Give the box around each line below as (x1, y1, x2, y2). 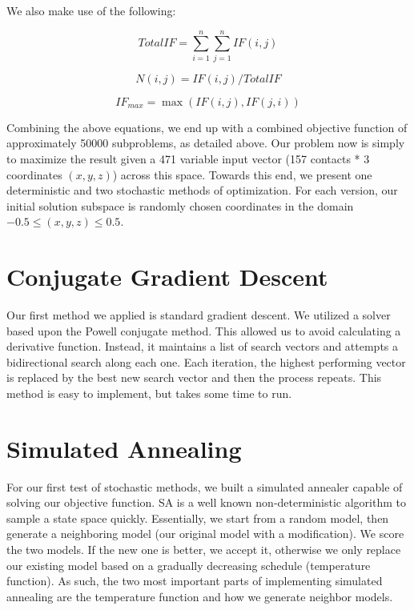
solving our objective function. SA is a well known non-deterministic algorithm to (6, 494, 406, 511)
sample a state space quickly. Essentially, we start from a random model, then (6, 509, 389, 526)
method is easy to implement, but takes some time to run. (6, 384, 292, 401)
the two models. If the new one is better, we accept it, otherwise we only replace (6, 541, 401, 558)
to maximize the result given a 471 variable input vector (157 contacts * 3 (6, 150, 370, 167)
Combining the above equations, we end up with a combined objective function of (6, 118, 408, 135)
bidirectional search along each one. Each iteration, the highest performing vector (6, 353, 406, 370)
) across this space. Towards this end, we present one (112, 166, 372, 183)
